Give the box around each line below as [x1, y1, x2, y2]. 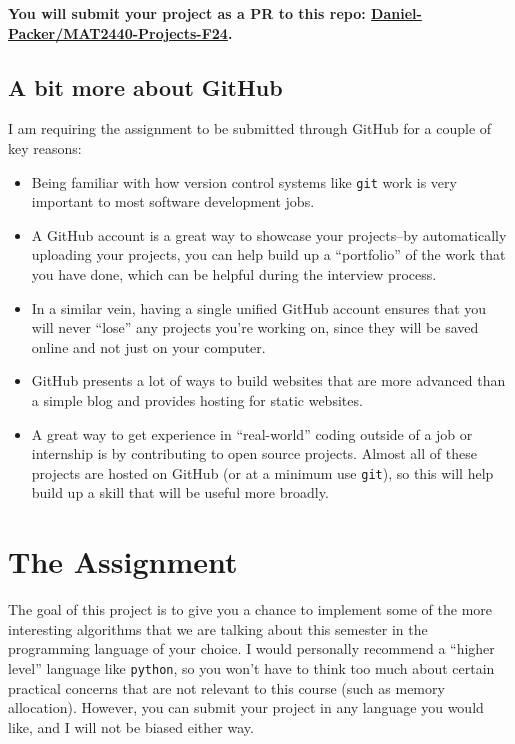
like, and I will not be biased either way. [8, 716, 254, 737]
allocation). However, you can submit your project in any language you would [8, 697, 484, 718]
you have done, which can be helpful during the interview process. [31, 264, 437, 285]
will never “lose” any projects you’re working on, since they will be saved [31, 317, 479, 338]
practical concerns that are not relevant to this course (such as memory [8, 677, 445, 698]
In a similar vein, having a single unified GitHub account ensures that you [31, 297, 487, 318]
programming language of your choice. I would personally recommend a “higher [8, 638, 495, 659]
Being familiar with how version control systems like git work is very [31, 171, 457, 192]
